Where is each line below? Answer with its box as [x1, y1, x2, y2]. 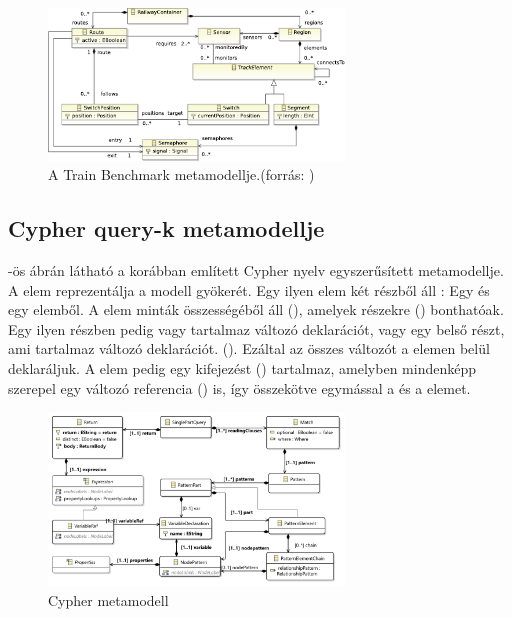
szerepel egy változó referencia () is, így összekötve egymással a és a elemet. [8, 377, 471, 398]
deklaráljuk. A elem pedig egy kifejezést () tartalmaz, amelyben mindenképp [8, 358, 476, 379]
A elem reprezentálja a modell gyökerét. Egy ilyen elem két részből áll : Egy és [8, 279, 490, 300]
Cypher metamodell [48, 589, 169, 610]
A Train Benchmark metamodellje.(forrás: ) [48, 164, 315, 185]
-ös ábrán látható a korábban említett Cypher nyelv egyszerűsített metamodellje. [8, 260, 504, 281]
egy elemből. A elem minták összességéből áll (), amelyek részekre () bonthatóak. [8, 299, 504, 320]
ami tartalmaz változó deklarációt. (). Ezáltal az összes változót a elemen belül [8, 338, 490, 359]
